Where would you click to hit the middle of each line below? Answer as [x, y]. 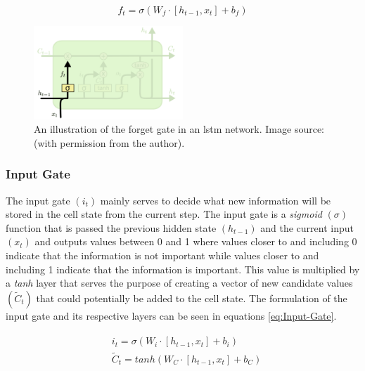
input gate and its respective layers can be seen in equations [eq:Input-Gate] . [171, 315]
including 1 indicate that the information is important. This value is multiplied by [183, 269]
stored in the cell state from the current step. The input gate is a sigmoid [164, 214]
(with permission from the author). [109, 142]
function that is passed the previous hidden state [111, 227]
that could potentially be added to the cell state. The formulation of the [192, 298]
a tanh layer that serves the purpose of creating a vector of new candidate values [179, 283]
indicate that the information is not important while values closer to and [162, 255]
